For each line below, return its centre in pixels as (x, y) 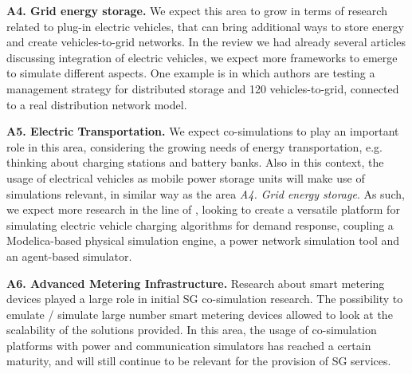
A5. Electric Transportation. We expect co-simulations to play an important (203, 131)
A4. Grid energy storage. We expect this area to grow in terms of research (197, 10)
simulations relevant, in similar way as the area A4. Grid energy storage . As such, (206, 193)
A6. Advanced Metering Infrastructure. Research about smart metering (196, 283)
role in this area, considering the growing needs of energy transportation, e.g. (194, 146)
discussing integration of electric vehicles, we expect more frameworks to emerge (202, 57)
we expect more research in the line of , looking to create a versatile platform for (203, 209)
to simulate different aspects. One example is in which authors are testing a (191, 73)
